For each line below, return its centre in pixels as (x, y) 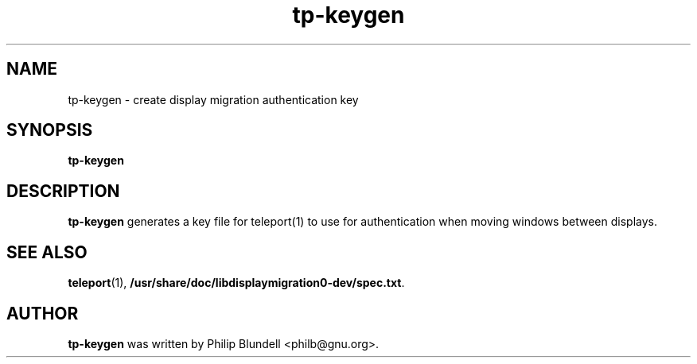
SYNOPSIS (50, 130)
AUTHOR (43, 313)
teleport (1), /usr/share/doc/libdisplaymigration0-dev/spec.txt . (236, 283)
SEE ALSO (47, 252)
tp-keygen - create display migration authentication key (213, 99)
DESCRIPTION (63, 191)
